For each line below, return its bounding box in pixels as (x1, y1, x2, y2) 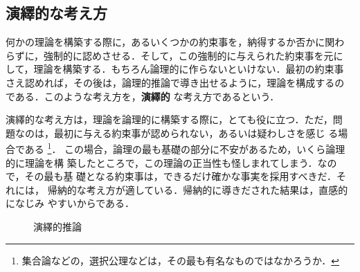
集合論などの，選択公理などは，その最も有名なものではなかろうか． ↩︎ (21, 253, 339, 267)
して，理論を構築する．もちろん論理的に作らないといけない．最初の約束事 (6, 62, 344, 76)
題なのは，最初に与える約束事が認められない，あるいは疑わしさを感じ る (6, 125, 339, 140)
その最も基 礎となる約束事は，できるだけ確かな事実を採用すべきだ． (24, 169, 336, 183)
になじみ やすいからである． (6, 196, 135, 210)
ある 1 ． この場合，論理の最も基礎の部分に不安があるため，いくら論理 (24, 140, 345, 156)
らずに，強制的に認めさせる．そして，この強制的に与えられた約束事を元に (6, 48, 343, 62)
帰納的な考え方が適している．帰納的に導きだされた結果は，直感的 (47, 182, 348, 197)
